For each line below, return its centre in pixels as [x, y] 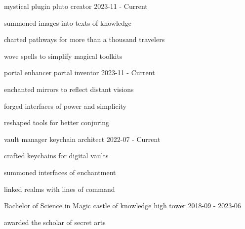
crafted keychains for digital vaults [56, 156]
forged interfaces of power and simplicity [65, 106]
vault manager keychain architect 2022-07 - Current [82, 139]
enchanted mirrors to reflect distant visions [69, 89]
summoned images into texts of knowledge [68, 23]
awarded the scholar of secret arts [55, 222]
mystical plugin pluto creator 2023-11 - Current [76, 6]
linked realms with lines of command [60, 189]
